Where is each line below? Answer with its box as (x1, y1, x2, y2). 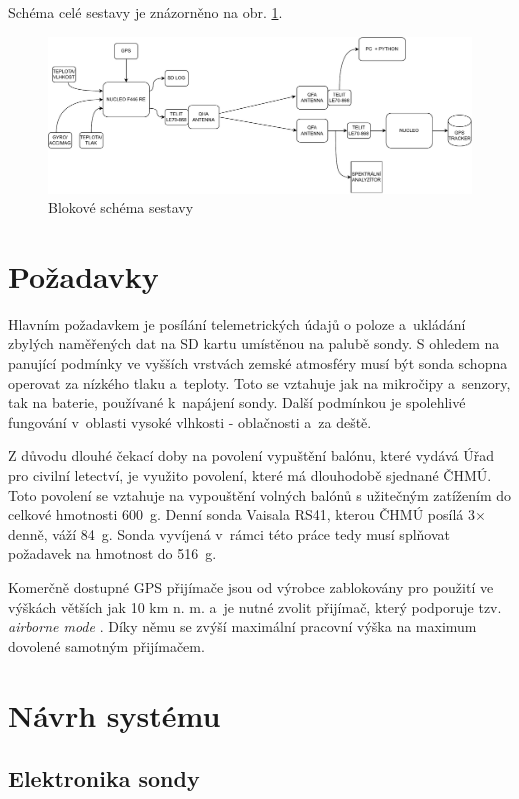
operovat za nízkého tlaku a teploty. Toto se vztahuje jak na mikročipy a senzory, (8, 372, 511, 393)
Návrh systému (8, 694, 221, 735)
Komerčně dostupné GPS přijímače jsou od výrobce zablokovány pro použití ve (8, 576, 494, 597)
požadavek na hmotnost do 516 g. (8, 543, 217, 564)
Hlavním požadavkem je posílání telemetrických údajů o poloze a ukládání (8, 313, 466, 334)
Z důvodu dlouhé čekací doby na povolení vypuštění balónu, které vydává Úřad (8, 445, 494, 466)
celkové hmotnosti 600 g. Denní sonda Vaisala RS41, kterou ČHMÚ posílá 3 (8, 504, 476, 525)
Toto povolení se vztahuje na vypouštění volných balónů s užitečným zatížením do (8, 484, 512, 505)
